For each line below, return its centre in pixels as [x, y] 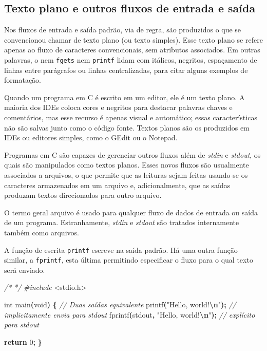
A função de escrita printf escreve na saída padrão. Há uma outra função [121, 250]
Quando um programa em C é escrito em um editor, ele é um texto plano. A [125, 97]
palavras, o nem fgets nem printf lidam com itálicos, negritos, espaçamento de [131, 59]
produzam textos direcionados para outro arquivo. [83, 195]
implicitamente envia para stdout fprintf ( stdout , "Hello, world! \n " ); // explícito [130, 314]
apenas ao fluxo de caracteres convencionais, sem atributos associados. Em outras [132, 50]
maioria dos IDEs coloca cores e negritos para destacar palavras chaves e [118, 107]
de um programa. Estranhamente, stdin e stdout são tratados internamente [122, 222]
